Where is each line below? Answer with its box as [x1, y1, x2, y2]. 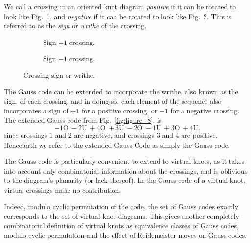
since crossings [4, 130, 47, 140]
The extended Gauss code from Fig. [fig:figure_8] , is [4, 115, 162, 125]
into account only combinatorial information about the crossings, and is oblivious [4, 165, 248, 176]
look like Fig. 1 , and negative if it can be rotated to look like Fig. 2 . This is [4, 11, 231, 21]
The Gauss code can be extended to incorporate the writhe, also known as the [4, 86, 238, 96]
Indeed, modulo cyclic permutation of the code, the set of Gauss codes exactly [4, 201, 239, 211]
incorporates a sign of [4, 105, 68, 115]
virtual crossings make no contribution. [4, 184, 121, 195]
